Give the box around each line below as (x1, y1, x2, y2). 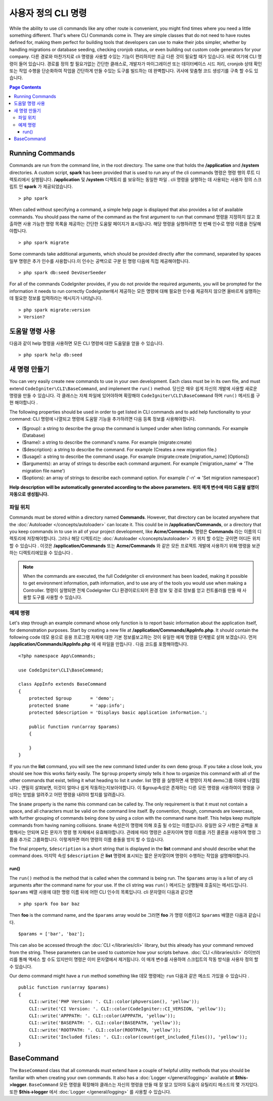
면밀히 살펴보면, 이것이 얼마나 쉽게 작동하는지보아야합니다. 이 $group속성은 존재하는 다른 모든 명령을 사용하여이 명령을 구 (21, 784, 260, 790)
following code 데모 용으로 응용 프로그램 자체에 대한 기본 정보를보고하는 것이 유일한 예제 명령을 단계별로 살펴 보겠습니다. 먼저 (9, 634, 257, 640)
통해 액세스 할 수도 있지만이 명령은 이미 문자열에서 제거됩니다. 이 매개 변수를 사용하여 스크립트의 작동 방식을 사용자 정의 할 (18, 956, 259, 962)
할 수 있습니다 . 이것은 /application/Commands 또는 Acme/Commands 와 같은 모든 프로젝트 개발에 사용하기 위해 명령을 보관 (9, 542, 260, 548)
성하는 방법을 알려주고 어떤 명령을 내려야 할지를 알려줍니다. (9, 792, 126, 798)
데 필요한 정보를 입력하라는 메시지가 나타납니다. (9, 295, 103, 301)
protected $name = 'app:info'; (28, 702, 125, 708)
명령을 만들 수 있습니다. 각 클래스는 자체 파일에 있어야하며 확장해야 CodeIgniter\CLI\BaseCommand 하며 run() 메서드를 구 (9, 392, 260, 398)
